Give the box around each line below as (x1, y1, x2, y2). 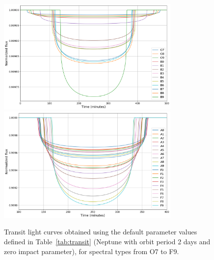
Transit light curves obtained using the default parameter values (4, 227, 197, 237)
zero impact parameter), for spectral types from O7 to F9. (4, 246, 179, 256)
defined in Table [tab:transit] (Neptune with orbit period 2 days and (4, 236, 211, 247)
